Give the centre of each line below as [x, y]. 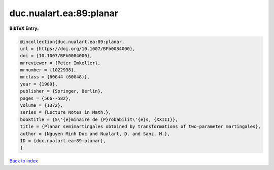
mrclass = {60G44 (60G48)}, [55, 77]
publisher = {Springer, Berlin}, [62, 91]
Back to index [24, 161]
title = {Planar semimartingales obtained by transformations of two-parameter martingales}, [141, 127]
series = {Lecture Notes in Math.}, [66, 112]
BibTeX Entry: [24, 28]
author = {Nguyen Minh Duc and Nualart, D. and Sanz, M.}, [95, 134]
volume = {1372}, [42, 105]
